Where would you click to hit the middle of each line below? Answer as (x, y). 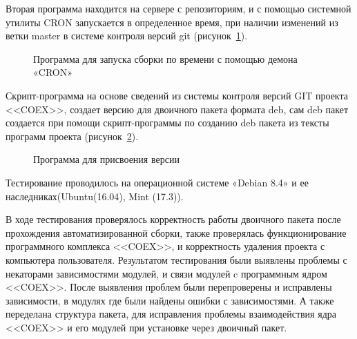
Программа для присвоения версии (106, 159)
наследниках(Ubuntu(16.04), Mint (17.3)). (95, 196)
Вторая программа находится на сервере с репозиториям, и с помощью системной (178, 8)
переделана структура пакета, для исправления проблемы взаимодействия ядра (171, 314)
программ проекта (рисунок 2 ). (72, 136)
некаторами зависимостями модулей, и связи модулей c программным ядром (166, 273)
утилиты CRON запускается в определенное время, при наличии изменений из (172, 22)
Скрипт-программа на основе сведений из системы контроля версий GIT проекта (177, 95)
